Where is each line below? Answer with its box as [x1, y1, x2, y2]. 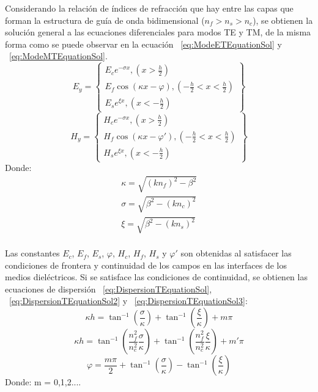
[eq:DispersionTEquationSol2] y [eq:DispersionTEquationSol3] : [9, 294, 248, 307]
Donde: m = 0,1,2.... [5, 376, 81, 388]
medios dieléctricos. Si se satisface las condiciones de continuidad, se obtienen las [5, 270, 308, 283]
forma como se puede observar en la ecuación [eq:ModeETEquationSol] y [5, 37, 282, 50]
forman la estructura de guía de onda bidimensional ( [5, 13, 205, 26]
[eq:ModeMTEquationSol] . [9, 49, 108, 62]
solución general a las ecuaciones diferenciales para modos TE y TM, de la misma [5, 26, 311, 38]
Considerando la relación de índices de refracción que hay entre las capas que [5, 2, 294, 14]
